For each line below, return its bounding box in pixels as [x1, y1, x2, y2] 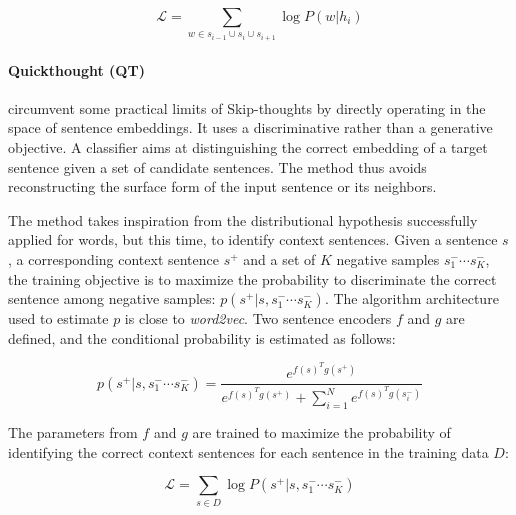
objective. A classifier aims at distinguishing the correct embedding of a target [8, 136, 488, 157]
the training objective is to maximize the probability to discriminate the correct [8, 268, 497, 289]
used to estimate [8, 308, 109, 329]
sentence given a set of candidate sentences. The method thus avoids [8, 156, 427, 177]
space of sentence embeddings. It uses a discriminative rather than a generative [8, 117, 493, 138]
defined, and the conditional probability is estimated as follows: [8, 327, 396, 348]
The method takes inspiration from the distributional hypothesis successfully [8, 209, 478, 230]
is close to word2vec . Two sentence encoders [124, 308, 392, 329]
